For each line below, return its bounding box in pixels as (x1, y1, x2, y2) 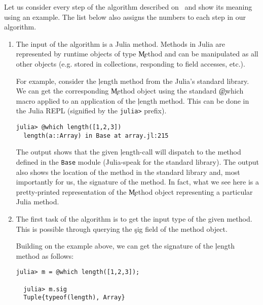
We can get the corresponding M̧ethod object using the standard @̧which (16, 85, 244, 96)
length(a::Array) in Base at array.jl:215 (23, 132, 169, 139)
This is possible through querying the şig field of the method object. (16, 223, 228, 234)
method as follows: (16, 250, 74, 261)
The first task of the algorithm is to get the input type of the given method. (16, 213, 252, 224)
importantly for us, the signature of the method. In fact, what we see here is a (16, 176, 259, 187)
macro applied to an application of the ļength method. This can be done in (16, 95, 249, 106)
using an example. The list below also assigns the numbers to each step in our (4, 11, 246, 22)
